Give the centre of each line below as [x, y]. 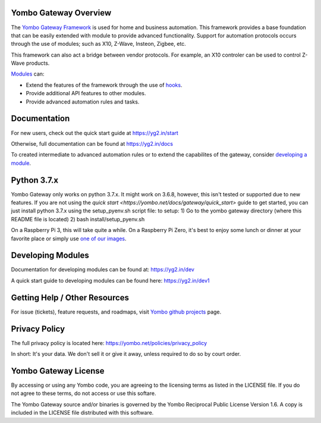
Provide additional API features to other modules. [86, 93]
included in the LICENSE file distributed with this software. [82, 413]
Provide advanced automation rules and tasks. [83, 102]
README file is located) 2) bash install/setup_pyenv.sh [78, 219]
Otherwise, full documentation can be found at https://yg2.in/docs [92, 143]
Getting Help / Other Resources [70, 297]
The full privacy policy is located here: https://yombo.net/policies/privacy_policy [109, 343]
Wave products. [30, 63]
